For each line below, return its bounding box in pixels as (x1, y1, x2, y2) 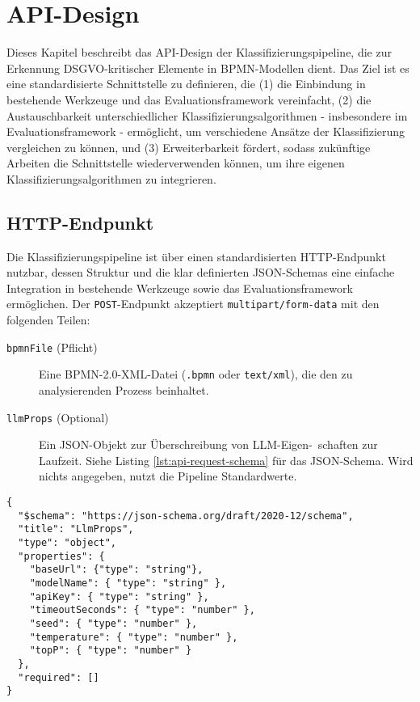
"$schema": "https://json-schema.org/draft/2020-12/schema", (18, 510, 354, 522)
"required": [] (18, 671, 99, 683)
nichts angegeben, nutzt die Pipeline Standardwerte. (39, 467, 297, 484)
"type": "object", (18, 537, 117, 549)
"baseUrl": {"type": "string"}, (29, 564, 204, 576)
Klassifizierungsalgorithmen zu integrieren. (6, 170, 216, 187)
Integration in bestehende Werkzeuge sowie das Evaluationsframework (6, 279, 353, 296)
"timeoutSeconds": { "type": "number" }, (29, 604, 255, 616)
